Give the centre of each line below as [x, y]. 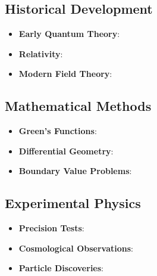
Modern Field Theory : [65, 74]
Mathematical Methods [78, 106]
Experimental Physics [73, 203]
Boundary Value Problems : [75, 171]
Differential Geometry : [66, 151]
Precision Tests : [51, 228]
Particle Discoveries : [61, 268]
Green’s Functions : [58, 131]
